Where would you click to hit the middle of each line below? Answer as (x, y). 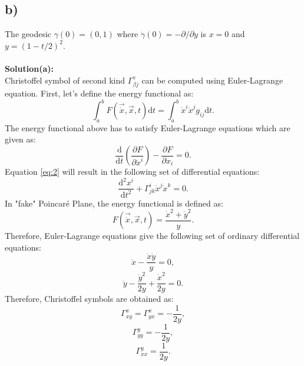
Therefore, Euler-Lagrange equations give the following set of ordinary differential (152, 235)
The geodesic (28, 34)
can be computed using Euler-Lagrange (212, 80)
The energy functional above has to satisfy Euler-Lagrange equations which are (148, 127)
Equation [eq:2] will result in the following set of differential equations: (132, 172)
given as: (20, 139)
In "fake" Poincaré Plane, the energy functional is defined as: (114, 203)
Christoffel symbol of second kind (65, 80)
